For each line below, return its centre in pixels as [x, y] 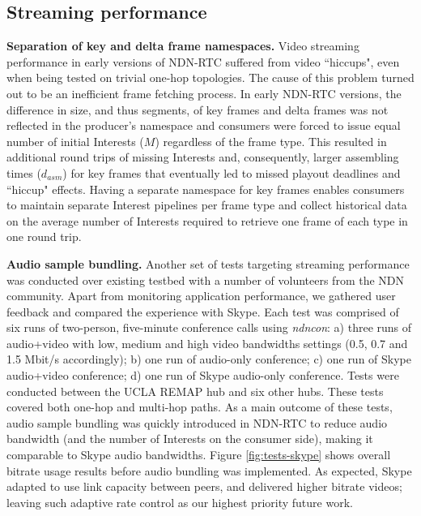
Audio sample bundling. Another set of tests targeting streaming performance [208, 263]
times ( [24, 172]
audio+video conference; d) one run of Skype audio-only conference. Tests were [203, 375]
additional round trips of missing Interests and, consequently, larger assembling [203, 157]
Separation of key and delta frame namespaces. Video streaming [183, 46]
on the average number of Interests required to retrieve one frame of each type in [207, 220]
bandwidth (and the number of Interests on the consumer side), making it [190, 439]
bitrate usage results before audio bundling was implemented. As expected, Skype [209, 470]
